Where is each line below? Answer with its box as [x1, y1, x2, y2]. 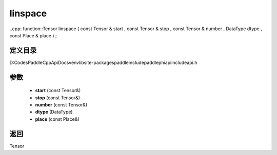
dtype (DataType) [35, 109, 73, 115]
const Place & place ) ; [9, 32, 57, 38]
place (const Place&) [35, 116, 80, 122]
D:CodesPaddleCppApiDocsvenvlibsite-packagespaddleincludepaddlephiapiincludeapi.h [9, 59, 197, 65]
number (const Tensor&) [35, 102, 88, 108]
